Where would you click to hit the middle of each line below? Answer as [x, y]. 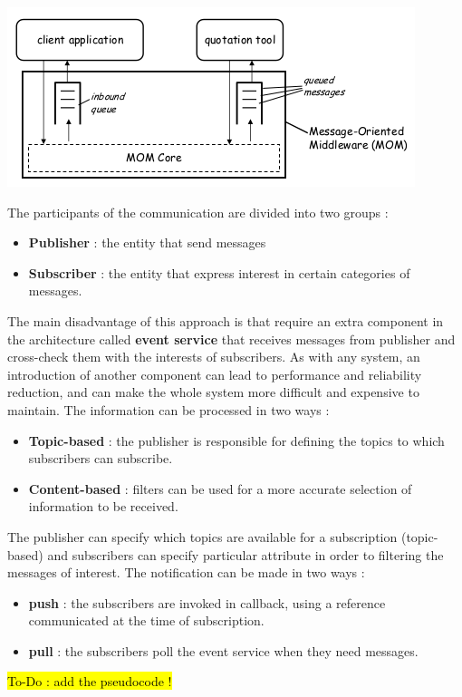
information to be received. [103, 506]
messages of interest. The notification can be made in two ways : [186, 572]
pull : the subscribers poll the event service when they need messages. [223, 650]
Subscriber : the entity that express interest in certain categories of [219, 272]
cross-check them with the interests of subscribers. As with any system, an [214, 357]
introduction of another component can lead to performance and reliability [215, 374]
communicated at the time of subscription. [146, 620]
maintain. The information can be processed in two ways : [168, 409]
